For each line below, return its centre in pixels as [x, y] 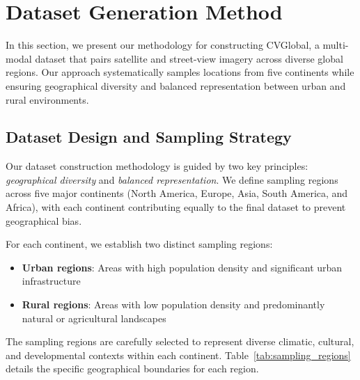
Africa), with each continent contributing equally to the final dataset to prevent [176, 207]
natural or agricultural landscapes [94, 318]
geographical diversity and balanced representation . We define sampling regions [172, 179]
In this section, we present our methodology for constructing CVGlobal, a [163, 45]
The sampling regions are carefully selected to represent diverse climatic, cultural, [180, 341]
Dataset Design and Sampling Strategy [149, 137]
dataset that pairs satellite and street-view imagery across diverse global [189, 58]
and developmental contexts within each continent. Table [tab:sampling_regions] [178, 355]
